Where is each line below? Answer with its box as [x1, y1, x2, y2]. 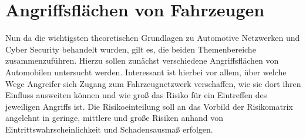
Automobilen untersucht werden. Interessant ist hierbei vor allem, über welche [5, 65, 287, 78]
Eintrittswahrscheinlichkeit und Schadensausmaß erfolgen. [5, 123, 213, 135]
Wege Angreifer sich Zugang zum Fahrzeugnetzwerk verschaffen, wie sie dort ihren [5, 77, 301, 89]
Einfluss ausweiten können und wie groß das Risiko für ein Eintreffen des [5, 89, 267, 101]
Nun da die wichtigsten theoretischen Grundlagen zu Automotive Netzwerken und [5, 32, 300, 44]
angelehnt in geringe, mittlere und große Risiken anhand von [5, 112, 224, 124]
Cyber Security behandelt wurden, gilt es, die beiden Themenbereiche [5, 43, 256, 55]
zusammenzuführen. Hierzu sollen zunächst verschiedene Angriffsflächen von [5, 54, 279, 67]
